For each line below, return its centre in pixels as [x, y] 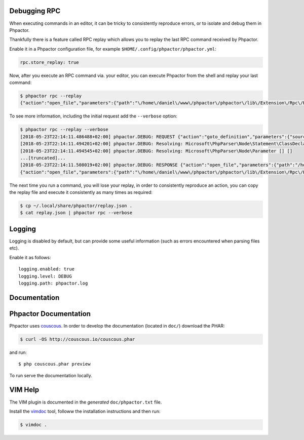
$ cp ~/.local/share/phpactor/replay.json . [76, 206]
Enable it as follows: [30, 257]
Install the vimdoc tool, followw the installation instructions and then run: [85, 411]
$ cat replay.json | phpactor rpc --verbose [76, 213]
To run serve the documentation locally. [51, 375]
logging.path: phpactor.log [53, 283]
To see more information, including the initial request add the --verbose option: [93, 116]
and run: [18, 352]
